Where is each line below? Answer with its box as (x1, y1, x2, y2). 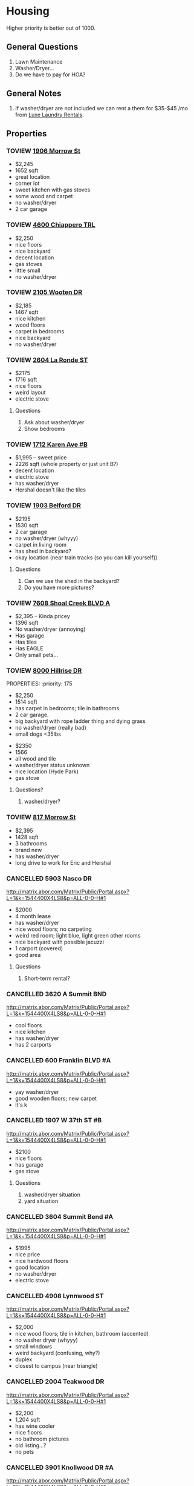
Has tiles (15, 638, 37, 646)
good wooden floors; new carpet (15, 1095, 97, 1102)
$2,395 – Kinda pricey (15, 613, 71, 620)
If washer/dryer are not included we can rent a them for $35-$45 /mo (15, 104, 189, 112)
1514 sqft (15, 698, 37, 705)
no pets (15, 1448, 34, 1455)
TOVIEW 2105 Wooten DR (6, 288, 83, 296)
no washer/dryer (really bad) (15, 724, 86, 731)
